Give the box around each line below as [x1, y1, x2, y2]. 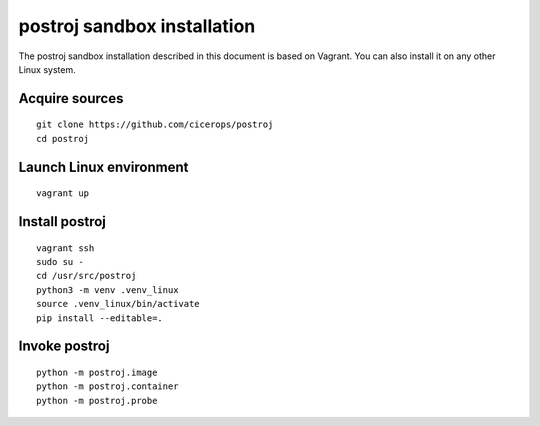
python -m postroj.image [36, 366, 158, 378]
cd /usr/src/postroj [36, 270, 137, 282]
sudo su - [36, 256, 84, 267]
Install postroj [18, 213, 107, 230]
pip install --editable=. [36, 312, 164, 324]
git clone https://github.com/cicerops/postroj [36, 119, 274, 130]
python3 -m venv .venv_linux [36, 284, 179, 295]
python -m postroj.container [36, 381, 179, 392]
